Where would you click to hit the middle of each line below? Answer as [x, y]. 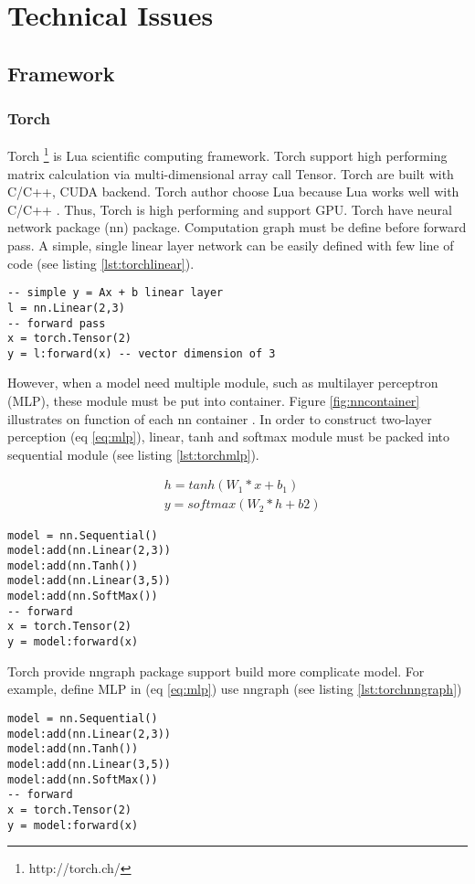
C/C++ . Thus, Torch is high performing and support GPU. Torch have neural [230, 209]
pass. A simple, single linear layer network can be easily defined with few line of [231, 245]
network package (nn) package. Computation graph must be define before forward [237, 227]
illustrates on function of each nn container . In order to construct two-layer [220, 418]
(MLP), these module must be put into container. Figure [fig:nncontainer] [214, 401]
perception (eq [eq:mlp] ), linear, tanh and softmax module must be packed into [229, 437]
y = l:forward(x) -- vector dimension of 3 [142, 353]
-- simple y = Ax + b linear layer [116, 293]
